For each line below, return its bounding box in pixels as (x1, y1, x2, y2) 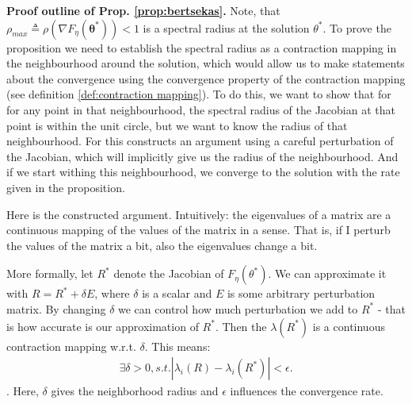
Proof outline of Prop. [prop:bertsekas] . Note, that (6, 2, 280, 18)
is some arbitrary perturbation (227, 285, 376, 302)
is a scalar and (142, 285, 212, 302)
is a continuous (312, 317, 385, 334)
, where (94, 285, 130, 302)
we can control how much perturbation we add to (118, 300, 358, 317)
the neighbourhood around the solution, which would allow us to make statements (6, 55, 405, 71)
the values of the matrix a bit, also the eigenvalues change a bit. (6, 237, 318, 253)
